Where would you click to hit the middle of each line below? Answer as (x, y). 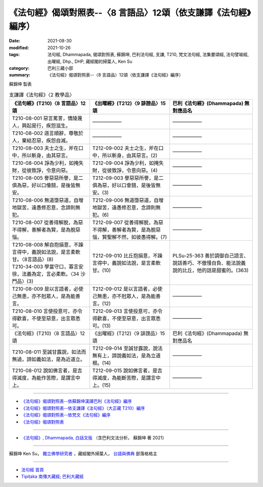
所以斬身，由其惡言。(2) (130, 156)
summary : (20, 75)
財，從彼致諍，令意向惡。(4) (125, 171)
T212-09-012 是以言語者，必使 (127, 289)
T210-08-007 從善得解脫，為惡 (47, 223)
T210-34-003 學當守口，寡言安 (48, 267)
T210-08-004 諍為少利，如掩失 (48, 163)
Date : (15, 41)
